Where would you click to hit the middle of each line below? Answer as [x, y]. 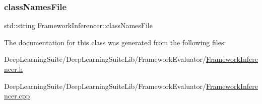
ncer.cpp [17, 96]
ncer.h [14, 69]
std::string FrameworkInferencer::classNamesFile [78, 25]
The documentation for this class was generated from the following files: [115, 42]
